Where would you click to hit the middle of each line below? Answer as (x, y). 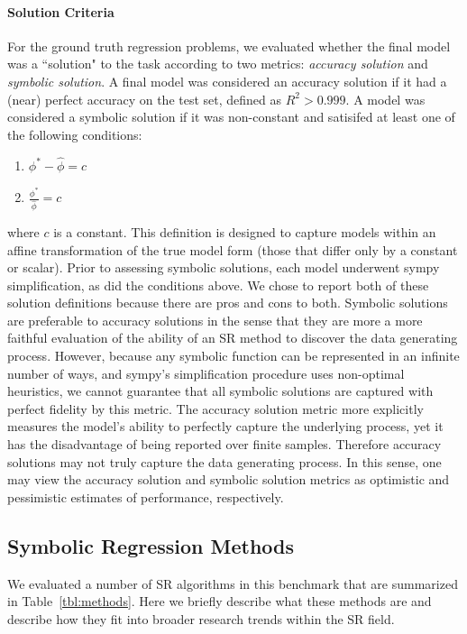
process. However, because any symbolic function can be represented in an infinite (233, 356)
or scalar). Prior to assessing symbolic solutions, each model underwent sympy (224, 267)
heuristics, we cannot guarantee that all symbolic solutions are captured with (220, 391)
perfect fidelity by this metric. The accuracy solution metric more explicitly (215, 408)
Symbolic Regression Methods (151, 545)
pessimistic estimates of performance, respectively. (146, 496)
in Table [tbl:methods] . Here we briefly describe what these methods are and (220, 601)
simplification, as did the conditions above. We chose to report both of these (218, 285)
